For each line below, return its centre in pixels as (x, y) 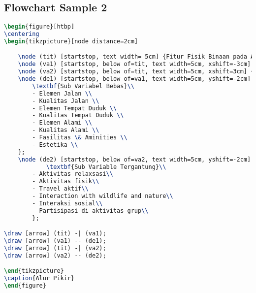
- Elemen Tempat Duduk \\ (75, 108)
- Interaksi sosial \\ (67, 203)
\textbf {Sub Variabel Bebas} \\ (83, 86)
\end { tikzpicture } (34, 271)
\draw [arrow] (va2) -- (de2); (55, 255)
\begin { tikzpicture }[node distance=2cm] (71, 41)
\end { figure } (25, 286)
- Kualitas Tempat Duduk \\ (78, 115)
